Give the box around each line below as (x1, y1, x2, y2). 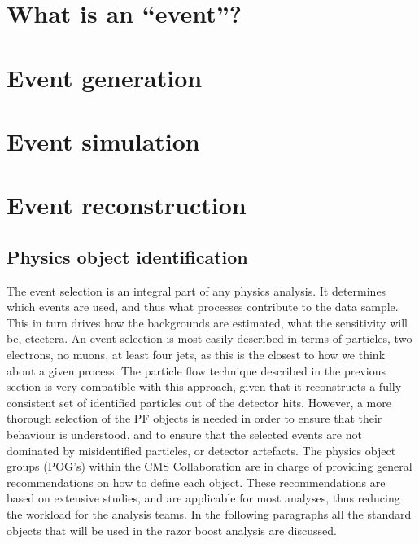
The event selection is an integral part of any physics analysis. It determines (7, 282, 386, 299)
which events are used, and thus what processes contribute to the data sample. (7, 298, 399, 315)
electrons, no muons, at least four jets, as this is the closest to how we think (7, 346, 386, 363)
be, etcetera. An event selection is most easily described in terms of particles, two (7, 330, 412, 347)
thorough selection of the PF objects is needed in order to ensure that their (7, 410, 382, 427)
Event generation (7, 60, 203, 94)
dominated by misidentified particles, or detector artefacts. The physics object (7, 441, 396, 458)
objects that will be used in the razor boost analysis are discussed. (7, 521, 337, 538)
